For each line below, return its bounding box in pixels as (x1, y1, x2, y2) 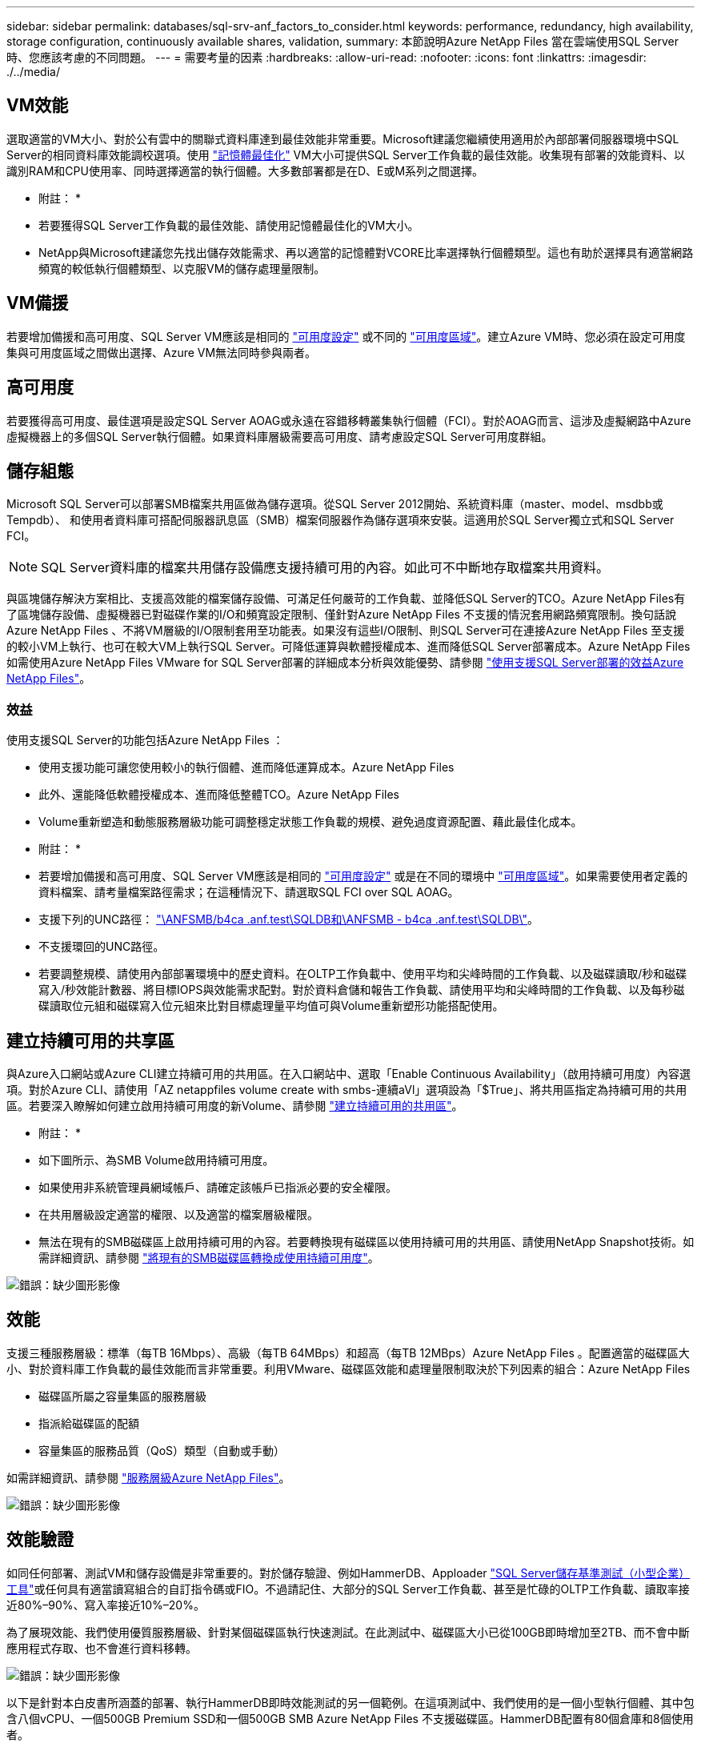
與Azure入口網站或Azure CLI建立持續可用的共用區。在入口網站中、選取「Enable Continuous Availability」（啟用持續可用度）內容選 (6, 1066, 691, 1080)
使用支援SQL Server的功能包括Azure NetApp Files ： (6, 733, 284, 747)
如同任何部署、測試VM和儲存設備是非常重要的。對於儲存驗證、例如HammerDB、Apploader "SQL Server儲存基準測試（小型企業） (6, 1565, 691, 1580)
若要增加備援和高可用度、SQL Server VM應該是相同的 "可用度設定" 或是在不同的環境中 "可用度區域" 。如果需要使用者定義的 (38, 869, 688, 884)
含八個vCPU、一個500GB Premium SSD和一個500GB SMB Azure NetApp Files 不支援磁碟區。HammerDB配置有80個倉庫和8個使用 (6, 1711, 694, 1725)
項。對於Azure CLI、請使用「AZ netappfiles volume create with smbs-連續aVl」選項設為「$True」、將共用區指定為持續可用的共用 (6, 1082, 687, 1096)
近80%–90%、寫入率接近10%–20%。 (6, 1597, 205, 1612)
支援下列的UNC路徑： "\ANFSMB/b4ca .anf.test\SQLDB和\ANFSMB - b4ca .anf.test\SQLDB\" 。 (38, 912, 539, 927)
